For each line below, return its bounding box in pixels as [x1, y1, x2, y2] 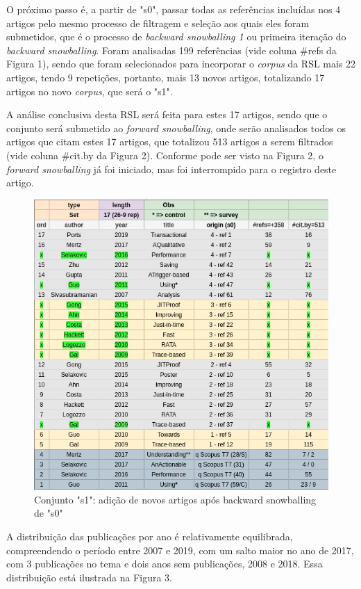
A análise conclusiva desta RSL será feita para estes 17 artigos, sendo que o [6, 107, 328, 122]
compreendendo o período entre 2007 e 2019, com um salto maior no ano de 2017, [6, 542, 354, 557]
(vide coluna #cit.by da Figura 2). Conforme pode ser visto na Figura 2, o [6, 147, 324, 162]
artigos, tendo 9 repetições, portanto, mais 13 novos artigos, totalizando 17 [6, 70, 325, 84]
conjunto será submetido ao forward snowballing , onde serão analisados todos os [6, 120, 346, 135]
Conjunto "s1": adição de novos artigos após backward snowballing [34, 492, 317, 506]
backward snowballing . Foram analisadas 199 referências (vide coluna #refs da [6, 42, 337, 57]
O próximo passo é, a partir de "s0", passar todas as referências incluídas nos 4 [6, 2, 341, 16]
